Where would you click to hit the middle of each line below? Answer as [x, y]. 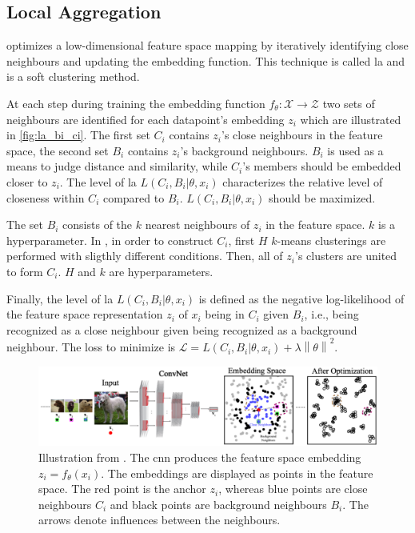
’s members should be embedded [322, 166]
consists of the [98, 224]
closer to [27, 181]
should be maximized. [322, 197]
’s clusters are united [346, 256]
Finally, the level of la [60, 298]
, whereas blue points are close [293, 489]
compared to [134, 197]
